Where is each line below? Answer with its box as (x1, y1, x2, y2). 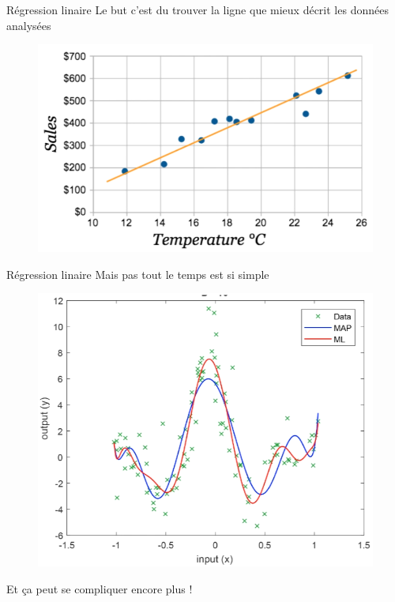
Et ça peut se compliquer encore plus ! (6, 580, 193, 596)
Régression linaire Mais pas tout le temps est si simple (6, 265, 269, 282)
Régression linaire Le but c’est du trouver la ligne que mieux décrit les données (6, 2, 389, 17)
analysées (6, 17, 51, 33)
